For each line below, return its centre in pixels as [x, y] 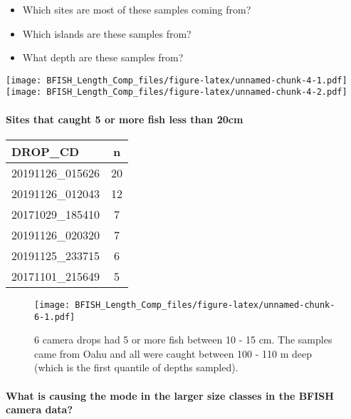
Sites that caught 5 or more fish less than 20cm [125, 119]
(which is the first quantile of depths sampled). [136, 367]
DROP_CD [46, 151]
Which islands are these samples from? [107, 33]
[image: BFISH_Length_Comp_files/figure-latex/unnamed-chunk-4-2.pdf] [177, 92]
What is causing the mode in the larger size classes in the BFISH [170, 395]
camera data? [40, 409]
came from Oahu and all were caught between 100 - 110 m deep [173, 353]
